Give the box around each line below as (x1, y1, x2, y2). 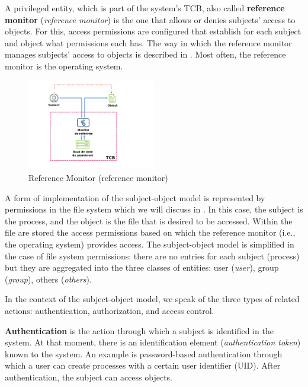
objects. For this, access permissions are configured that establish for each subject (5, 25, 301, 37)
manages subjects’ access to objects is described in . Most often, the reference (5, 48, 286, 61)
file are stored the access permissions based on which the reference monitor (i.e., (5, 226, 296, 239)
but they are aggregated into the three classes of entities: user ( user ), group (5, 261, 279, 274)
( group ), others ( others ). (5, 272, 92, 285)
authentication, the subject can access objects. (5, 370, 173, 383)
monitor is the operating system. (5, 59, 123, 72)
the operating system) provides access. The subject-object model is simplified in (5, 238, 294, 250)
